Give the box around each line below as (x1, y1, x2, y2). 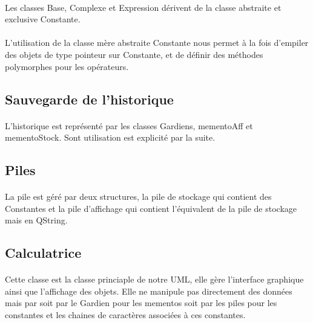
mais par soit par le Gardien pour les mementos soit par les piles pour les (5, 296, 277, 309)
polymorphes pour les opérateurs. (5, 60, 129, 72)
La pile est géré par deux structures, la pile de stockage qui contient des (5, 190, 272, 203)
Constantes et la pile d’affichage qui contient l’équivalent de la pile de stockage (5, 202, 297, 214)
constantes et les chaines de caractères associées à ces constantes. (5, 309, 246, 321)
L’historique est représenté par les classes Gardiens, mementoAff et (5, 119, 253, 132)
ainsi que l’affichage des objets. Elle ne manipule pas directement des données (5, 284, 292, 297)
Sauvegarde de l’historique (5, 89, 174, 108)
